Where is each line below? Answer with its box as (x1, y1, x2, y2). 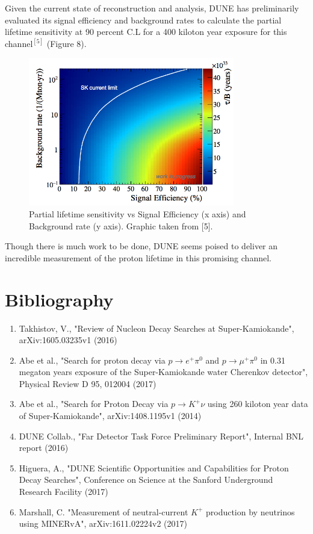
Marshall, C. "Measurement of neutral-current (19, 505, 188, 518)
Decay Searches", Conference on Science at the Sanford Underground (19, 473, 273, 486)
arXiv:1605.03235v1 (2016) (19, 334, 117, 346)
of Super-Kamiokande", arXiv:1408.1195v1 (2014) (19, 409, 202, 422)
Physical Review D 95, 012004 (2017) (19, 377, 156, 390)
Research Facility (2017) (19, 485, 108, 498)
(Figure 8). (46, 37, 87, 49)
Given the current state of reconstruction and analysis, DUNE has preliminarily (5, 2, 299, 14)
